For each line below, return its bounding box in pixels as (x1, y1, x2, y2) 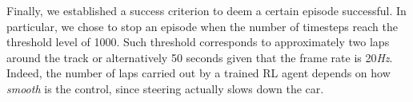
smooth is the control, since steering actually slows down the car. (6, 80, 324, 96)
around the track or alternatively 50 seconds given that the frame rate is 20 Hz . (6, 49, 393, 65)
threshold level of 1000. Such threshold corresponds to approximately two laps (6, 33, 390, 50)
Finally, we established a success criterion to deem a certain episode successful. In (6, 2, 407, 18)
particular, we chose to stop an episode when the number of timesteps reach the (6, 18, 398, 34)
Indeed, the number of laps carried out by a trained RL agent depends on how (6, 65, 391, 81)
